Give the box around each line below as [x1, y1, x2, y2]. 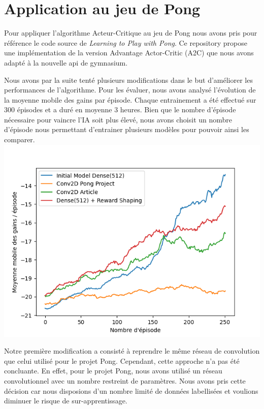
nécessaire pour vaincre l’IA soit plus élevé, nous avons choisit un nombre [4, 114, 233, 124]
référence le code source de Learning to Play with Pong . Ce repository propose [4, 37, 247, 48]
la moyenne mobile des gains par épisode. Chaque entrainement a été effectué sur [4, 94, 256, 105]
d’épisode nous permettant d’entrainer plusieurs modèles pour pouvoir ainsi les [4, 124, 249, 135]
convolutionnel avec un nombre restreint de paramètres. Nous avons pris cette [4, 375, 246, 386]
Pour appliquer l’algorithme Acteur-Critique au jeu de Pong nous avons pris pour [4, 27, 257, 38]
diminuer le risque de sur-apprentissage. [4, 395, 127, 406]
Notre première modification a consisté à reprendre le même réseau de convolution [4, 345, 260, 356]
